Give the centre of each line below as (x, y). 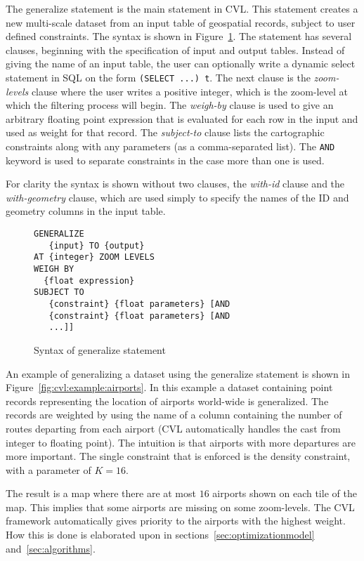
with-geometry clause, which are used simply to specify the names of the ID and (177, 197)
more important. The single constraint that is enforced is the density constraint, (178, 456)
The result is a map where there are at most (101, 493)
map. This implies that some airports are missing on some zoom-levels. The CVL (180, 507)
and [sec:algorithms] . (51, 548)
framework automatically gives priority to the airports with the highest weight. (176, 521)
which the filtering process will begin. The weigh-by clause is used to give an (170, 105)
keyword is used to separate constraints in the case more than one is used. (165, 160)
